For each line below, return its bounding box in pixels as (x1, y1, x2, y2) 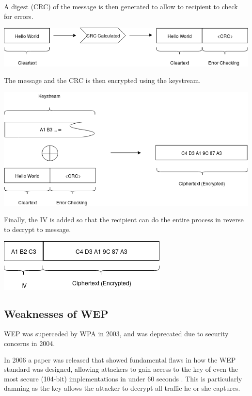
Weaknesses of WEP (4, 306, 109, 321)
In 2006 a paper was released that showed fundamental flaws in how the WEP (4, 354, 236, 364)
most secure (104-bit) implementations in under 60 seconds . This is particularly (4, 373, 242, 383)
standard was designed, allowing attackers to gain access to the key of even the (4, 364, 238, 374)
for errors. (4, 11, 33, 21)
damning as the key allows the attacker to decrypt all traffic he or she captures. (4, 383, 240, 393)
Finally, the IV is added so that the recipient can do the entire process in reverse (4, 214, 244, 225)
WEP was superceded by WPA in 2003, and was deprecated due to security (4, 329, 229, 339)
